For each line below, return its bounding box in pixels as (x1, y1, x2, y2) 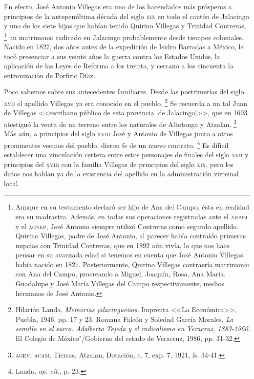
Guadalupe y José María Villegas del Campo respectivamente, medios (15, 278, 224, 289)
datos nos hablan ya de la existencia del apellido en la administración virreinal (4, 168, 239, 179)
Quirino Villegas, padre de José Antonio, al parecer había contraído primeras (15, 231, 246, 241)
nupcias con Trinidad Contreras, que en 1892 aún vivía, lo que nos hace (15, 240, 230, 250)
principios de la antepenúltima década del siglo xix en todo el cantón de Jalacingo (4, 11, 249, 21)
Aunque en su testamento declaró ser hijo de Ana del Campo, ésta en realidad (15, 202, 250, 212)
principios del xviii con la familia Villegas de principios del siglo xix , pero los (4, 159, 233, 169)
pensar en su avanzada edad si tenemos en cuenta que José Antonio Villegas (15, 250, 243, 260)
